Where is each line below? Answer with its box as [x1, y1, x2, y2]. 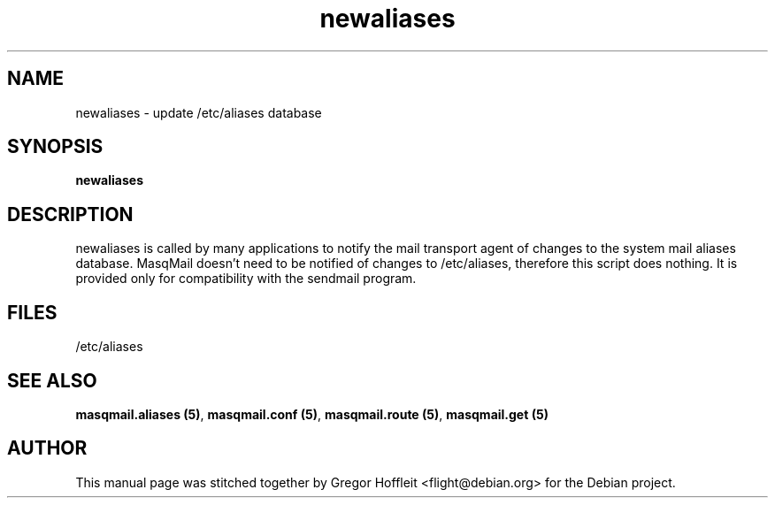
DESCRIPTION [7, 203, 134, 226]
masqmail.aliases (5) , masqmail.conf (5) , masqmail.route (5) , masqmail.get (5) [75, 406, 549, 422]
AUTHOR [7, 437, 88, 460]
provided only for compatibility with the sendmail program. [75, 271, 417, 287]
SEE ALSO [7, 369, 97, 392]
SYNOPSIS [7, 135, 104, 158]
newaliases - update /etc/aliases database [75, 104, 322, 120]
